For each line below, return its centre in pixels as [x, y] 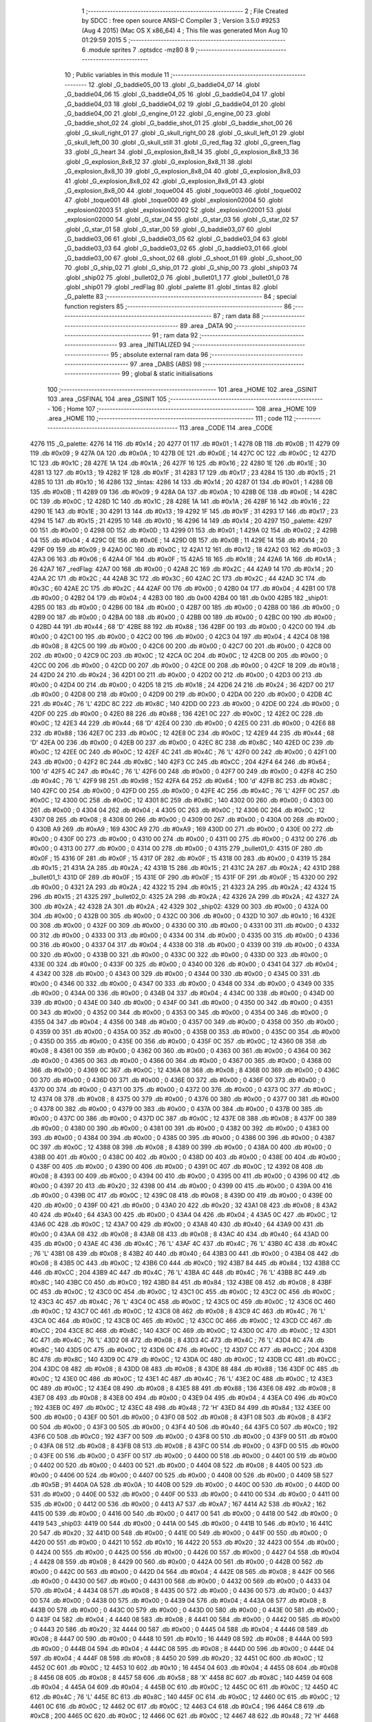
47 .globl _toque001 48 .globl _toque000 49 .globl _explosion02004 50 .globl [174, 200]
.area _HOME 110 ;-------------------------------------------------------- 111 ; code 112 [170, 418]
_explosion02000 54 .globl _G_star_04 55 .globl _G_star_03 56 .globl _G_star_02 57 [182, 220]
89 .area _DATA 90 [206, 325]
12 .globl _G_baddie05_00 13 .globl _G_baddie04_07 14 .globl [174, 84]
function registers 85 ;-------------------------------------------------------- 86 [178, 306]
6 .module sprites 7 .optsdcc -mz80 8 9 [138, 50]
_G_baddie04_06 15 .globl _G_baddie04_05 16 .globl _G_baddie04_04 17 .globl [175, 94]
